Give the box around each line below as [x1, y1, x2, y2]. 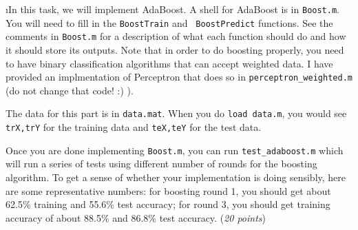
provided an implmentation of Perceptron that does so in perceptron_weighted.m [6, 70, 352, 84]
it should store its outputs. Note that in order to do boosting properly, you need [6, 42, 344, 56]
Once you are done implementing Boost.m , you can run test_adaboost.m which [6, 143, 344, 157]
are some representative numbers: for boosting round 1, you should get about [6, 183, 331, 198]
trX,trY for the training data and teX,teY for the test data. [6, 120, 262, 134]
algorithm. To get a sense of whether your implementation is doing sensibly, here [6, 169, 346, 184]
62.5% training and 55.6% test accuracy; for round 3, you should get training [6, 197, 330, 211]
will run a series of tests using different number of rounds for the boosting [6, 156, 317, 171]
